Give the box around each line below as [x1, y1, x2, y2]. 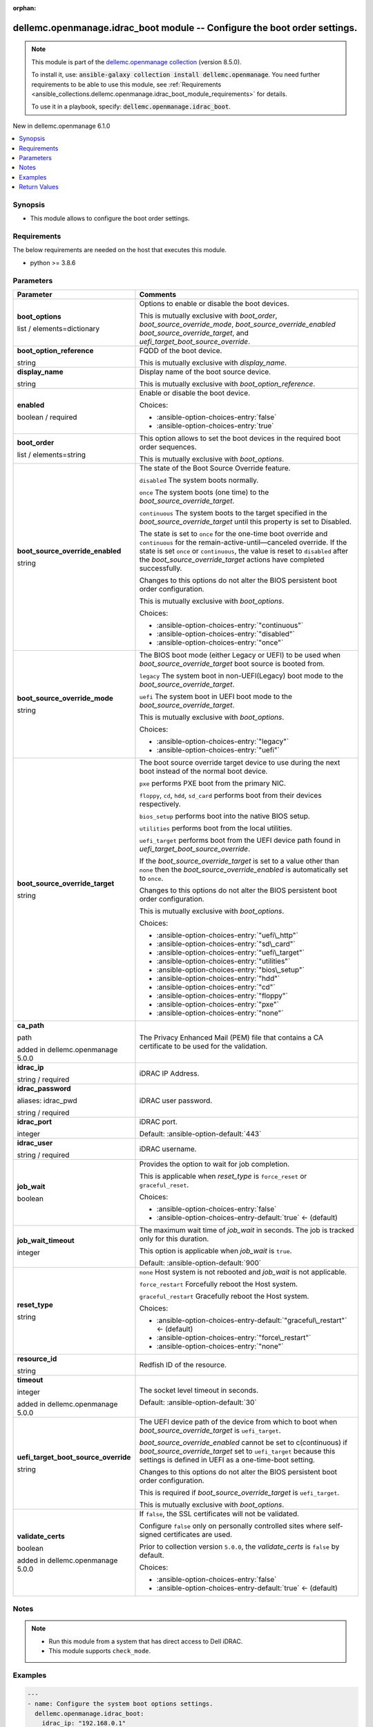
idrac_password [17, 1083, 72, 1093]
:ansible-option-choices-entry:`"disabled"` [156, 629, 295, 638]
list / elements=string [17, 450, 86, 459]
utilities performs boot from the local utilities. [139, 823, 293, 832]
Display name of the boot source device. [139, 367, 271, 376]
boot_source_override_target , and [139, 328, 249, 338]
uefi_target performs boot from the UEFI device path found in [139, 835, 341, 845]
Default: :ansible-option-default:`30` [139, 1397, 257, 1407]
